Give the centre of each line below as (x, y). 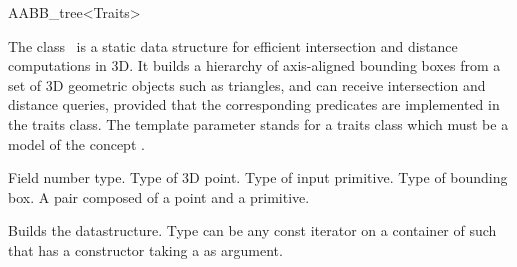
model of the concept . (76, 143)
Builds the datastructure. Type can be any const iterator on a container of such (252, 230)
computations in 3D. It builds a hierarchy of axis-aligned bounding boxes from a (254, 65)
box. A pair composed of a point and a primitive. (159, 196)
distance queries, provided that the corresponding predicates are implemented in (254, 104)
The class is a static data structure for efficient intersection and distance (233, 45)
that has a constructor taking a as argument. (145, 249)
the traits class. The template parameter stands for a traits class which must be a (258, 123)
